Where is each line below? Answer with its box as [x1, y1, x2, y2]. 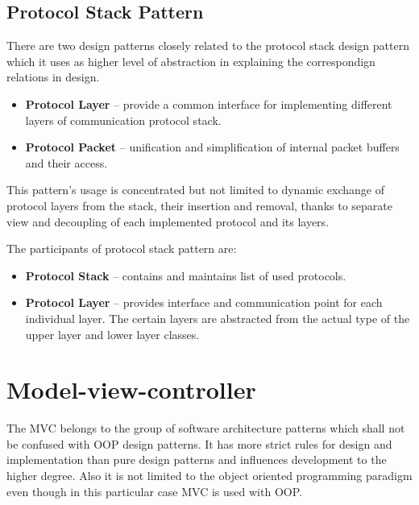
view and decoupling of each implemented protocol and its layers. [6, 213, 330, 230]
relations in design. [6, 68, 100, 85]
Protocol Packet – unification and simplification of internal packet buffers [25, 139, 400, 155]
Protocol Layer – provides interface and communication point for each [25, 294, 383, 311]
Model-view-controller [6, 373, 256, 406]
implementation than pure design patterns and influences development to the [6, 451, 387, 468]
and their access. [25, 154, 108, 171]
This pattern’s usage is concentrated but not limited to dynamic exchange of [6, 181, 384, 198]
